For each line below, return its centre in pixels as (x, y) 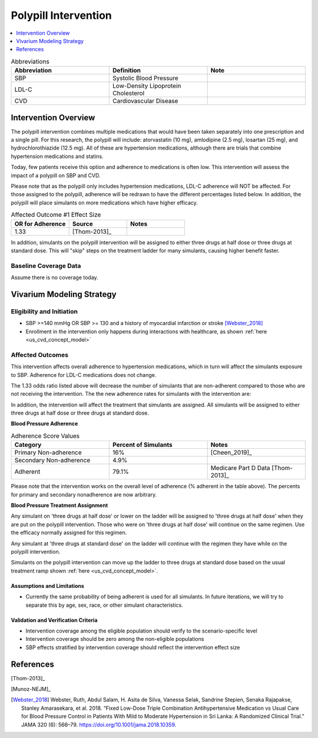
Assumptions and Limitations (48, 585)
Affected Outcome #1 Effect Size (56, 215)
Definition (127, 71)
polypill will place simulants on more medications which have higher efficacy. (105, 203)
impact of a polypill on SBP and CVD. (56, 175)
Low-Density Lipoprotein (147, 86)
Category (28, 445)
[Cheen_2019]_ (231, 452)
